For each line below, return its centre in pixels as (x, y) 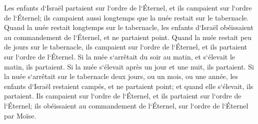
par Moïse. (20, 115)
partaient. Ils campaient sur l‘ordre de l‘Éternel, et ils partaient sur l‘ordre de (123, 96)
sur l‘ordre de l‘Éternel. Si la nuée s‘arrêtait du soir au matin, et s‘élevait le (119, 56)
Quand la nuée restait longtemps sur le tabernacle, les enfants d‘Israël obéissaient (129, 27)
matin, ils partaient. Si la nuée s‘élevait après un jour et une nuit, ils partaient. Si (129, 66)
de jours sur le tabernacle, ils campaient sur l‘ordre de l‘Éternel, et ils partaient (126, 47)
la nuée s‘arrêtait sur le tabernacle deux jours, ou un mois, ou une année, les (121, 76)
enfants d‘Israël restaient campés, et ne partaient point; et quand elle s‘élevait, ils (129, 86)
